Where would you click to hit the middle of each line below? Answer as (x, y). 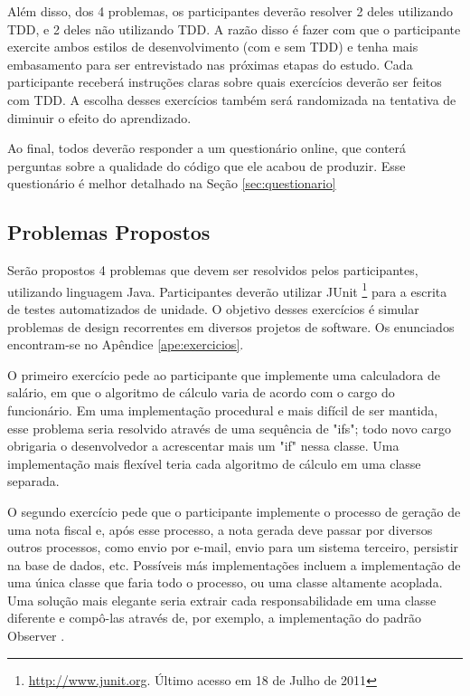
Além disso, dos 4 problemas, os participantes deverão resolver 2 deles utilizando (230, 11)
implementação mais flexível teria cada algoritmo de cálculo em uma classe (214, 463)
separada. (33, 481)
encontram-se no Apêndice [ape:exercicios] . (126, 344)
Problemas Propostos (109, 232)
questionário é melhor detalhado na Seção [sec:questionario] (172, 183)
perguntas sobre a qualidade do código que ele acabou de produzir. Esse (207, 165)
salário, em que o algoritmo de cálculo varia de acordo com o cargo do (201, 392)
